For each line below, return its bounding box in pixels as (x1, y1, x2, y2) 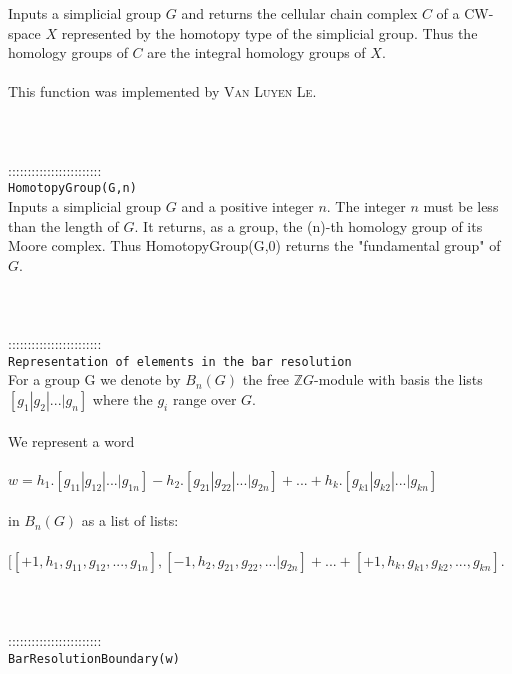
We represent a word (8, 430, 135, 451)
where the (92, 389, 153, 409)
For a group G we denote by (8, 369, 181, 390)
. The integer (326, 196, 406, 216)
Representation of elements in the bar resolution (8, 354, 352, 369)
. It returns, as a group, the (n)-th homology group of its (134, 215, 483, 236)
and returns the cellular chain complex (181, 3, 418, 23)
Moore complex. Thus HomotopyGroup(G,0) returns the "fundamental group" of (8, 235, 501, 256)
